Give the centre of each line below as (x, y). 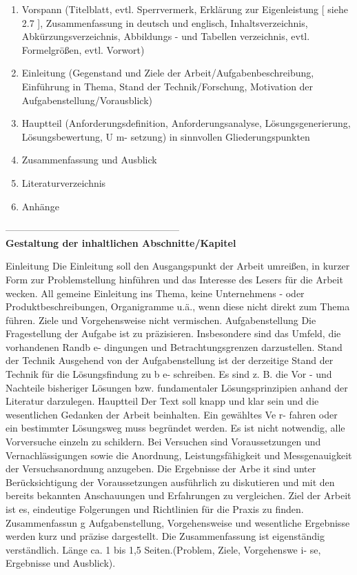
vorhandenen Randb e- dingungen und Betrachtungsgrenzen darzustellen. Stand (174, 346)
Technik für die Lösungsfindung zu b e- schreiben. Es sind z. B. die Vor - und (169, 374)
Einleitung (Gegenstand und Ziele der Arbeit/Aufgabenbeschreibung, (168, 73)
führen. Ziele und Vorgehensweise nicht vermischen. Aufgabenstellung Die (161, 320)
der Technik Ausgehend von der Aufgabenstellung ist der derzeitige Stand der (170, 360)
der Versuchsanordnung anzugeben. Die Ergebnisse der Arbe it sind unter (161, 468)
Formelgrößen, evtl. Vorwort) (83, 49)
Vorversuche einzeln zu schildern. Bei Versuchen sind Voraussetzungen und (163, 442)
